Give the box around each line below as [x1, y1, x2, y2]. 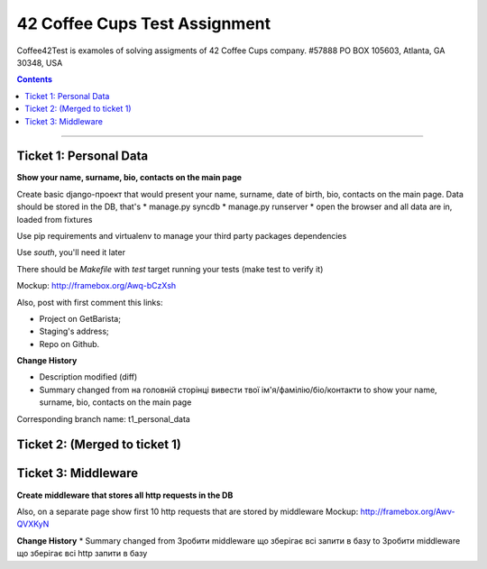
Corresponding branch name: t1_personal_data [16, 413, 191, 424]
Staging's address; [39, 326, 110, 337]
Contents [16, 74, 53, 85]
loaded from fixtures [16, 214, 93, 225]
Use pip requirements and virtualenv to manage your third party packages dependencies [16, 230, 347, 241]
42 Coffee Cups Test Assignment [16, 14, 271, 33]
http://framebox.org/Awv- [360, 506, 455, 517]
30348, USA [16, 57, 63, 68]
